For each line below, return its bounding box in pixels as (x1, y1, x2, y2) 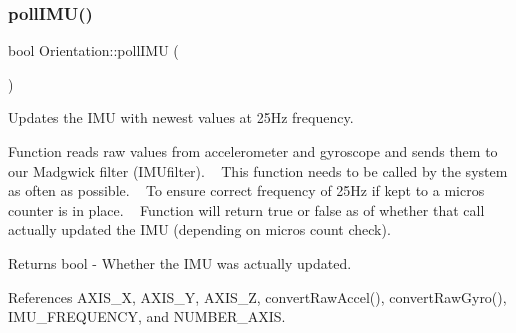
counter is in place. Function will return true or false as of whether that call (8, 199, 485, 220)
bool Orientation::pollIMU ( (8, 40, 179, 61)
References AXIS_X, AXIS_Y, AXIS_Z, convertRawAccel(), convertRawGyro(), (8, 286, 507, 307)
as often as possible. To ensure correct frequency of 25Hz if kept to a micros (8, 180, 485, 201)
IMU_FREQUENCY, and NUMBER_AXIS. (8, 306, 286, 327)
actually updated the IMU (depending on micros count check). (8, 219, 391, 240)
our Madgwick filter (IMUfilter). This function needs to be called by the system (8, 160, 508, 181)
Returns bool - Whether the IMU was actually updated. (8, 252, 352, 273)
